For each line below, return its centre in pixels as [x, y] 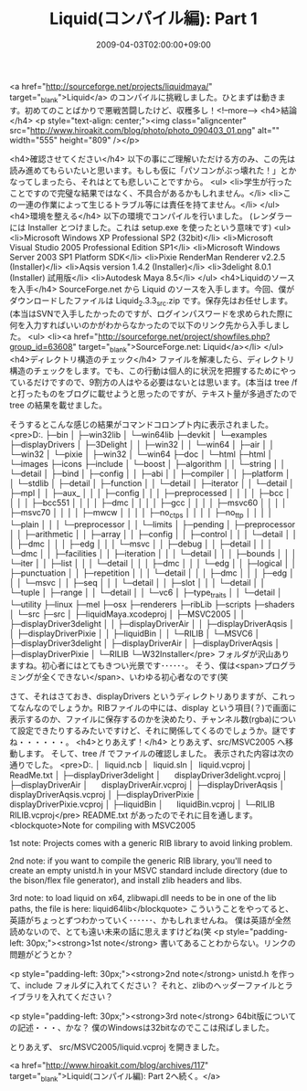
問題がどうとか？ [42, 954]
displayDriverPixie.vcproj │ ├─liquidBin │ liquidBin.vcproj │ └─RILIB [143, 804]
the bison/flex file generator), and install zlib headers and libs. [126, 880]
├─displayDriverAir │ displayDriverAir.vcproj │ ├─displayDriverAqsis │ [147, 784]
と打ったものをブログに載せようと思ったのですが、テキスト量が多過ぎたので [153, 394]
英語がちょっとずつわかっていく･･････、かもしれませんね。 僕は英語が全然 [150, 920]
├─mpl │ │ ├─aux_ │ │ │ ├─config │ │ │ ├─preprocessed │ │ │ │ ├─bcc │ [150, 493]
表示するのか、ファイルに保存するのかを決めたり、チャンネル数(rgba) [141, 719]
